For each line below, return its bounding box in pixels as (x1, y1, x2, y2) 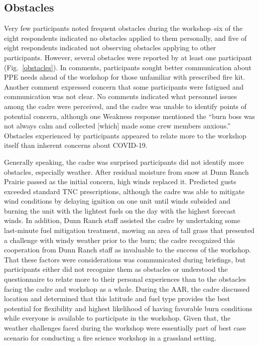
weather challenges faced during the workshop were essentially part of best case (4, 323, 246, 333)
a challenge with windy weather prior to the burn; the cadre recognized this (4, 234, 235, 245)
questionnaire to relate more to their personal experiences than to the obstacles (4, 274, 246, 284)
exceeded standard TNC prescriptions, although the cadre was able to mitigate (4, 186, 245, 196)
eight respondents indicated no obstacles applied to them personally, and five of (4, 32, 247, 43)
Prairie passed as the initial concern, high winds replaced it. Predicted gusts (4, 176, 237, 187)
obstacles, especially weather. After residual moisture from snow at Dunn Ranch (4, 166, 249, 177)
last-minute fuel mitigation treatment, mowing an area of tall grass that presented (4, 225, 255, 235)
